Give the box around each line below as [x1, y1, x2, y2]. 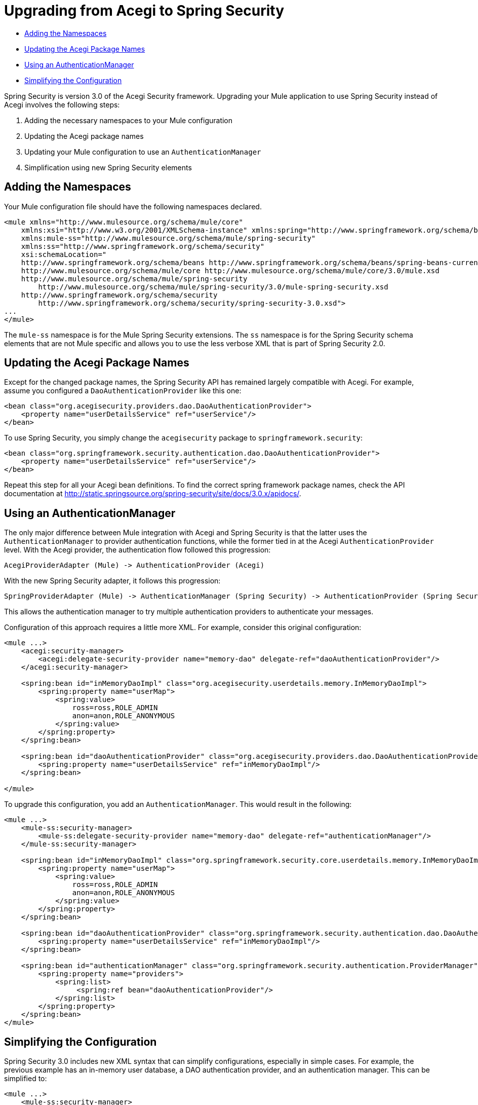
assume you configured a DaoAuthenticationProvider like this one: [4, 386, 242, 395]
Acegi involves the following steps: [4, 100, 120, 109]
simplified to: [4, 1074, 47, 1083]
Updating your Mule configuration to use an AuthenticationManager [24, 147, 261, 156]
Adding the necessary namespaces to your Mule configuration [24, 116, 233, 125]
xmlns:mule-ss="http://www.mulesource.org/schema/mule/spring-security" [21, 234, 316, 242]
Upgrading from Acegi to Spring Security [4, 2, 285, 19]
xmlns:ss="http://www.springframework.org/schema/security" [21, 242, 265, 250]
